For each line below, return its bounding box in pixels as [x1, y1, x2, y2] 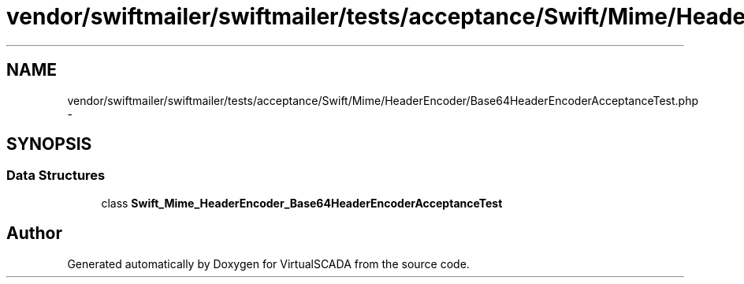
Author [6, 223, 62, 244]
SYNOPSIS [6, 134, 92, 155]
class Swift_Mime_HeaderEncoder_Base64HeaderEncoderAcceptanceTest [101, 196, 503, 210]
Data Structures [6, 167, 106, 184]
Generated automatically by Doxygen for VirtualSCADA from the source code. [67, 256, 470, 271]
